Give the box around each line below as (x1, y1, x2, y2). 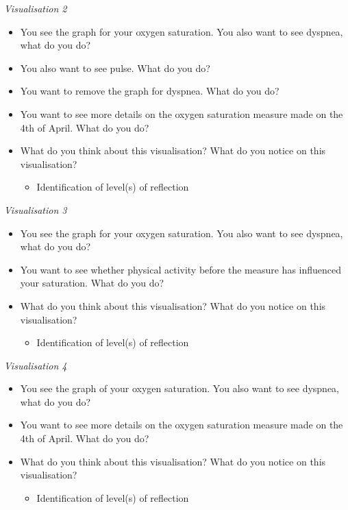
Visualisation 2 (4, 1, 67, 15)
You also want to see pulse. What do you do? (20, 60, 210, 75)
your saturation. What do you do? (20, 276, 164, 290)
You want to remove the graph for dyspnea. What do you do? (20, 84, 279, 98)
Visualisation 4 (4, 358, 67, 372)
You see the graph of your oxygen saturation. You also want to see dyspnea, (20, 381, 340, 396)
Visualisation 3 (4, 202, 67, 217)
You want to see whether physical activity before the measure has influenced (20, 262, 342, 276)
